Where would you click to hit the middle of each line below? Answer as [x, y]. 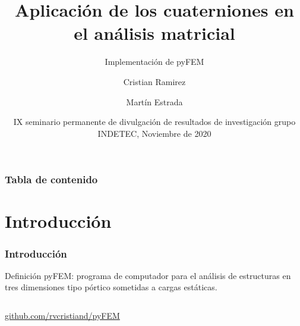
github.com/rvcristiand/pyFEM [62, 315]
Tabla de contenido [51, 179]
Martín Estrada [154, 101]
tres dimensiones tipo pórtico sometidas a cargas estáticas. [111, 287]
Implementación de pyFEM [154, 62]
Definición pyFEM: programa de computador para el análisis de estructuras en [148, 275]
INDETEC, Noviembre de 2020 [154, 133]
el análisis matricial [154, 33]
